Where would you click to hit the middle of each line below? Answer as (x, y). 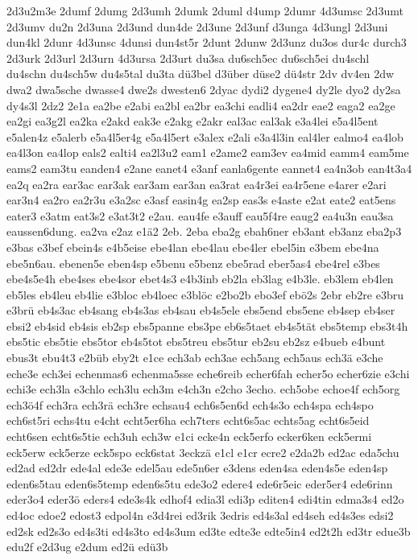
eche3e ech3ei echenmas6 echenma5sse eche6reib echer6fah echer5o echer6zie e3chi (208, 373)
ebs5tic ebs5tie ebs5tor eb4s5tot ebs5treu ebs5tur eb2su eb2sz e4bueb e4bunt (196, 342)
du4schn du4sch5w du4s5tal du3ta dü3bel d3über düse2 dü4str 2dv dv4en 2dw (201, 74)
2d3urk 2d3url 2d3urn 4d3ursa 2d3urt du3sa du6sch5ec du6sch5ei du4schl (188, 58)
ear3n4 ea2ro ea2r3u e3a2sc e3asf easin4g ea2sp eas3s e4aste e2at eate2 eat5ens (201, 200)
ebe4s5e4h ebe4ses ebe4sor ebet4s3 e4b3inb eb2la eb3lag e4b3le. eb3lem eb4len (200, 279)
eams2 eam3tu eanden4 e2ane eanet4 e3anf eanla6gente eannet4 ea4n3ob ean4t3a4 (209, 168)
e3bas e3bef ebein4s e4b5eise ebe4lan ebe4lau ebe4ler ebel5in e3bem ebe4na (193, 247)
